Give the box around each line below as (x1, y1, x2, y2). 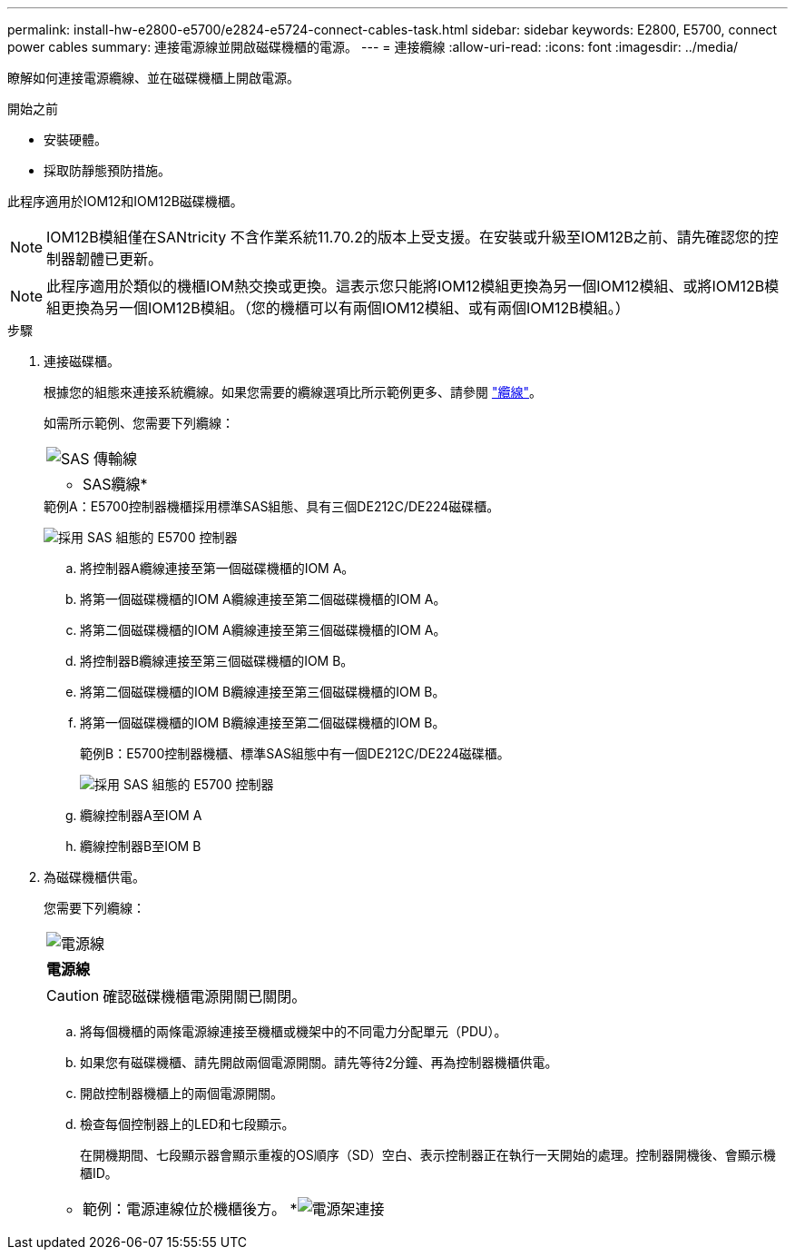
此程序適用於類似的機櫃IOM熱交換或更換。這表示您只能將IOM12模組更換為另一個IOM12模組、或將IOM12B (46, 277, 765, 295)
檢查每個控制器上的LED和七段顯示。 (80, 1116, 295, 1132)
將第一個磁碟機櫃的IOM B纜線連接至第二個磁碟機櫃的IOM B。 (80, 715, 446, 730)
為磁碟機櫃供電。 (44, 869, 145, 885)
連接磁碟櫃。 (44, 353, 120, 369)
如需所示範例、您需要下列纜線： (44, 415, 234, 431)
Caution (46, 986, 100, 1005)
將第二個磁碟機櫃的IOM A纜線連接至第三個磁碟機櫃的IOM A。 (80, 622, 447, 638)
